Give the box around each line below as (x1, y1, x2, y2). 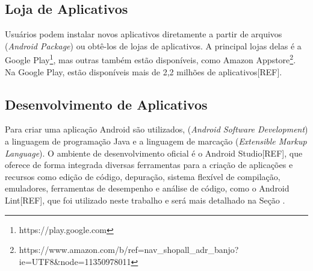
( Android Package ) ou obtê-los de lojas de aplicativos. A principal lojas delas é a (5, 39, 302, 52)
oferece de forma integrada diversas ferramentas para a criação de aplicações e (5, 158, 293, 171)
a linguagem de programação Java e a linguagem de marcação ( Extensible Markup (5, 135, 307, 148)
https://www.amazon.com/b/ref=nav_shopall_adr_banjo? (19, 243, 239, 256)
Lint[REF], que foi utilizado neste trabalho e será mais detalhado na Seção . (5, 194, 285, 206)
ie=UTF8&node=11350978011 (19, 255, 131, 267)
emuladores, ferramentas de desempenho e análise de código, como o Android (5, 182, 290, 195)
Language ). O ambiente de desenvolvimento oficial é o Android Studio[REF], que (5, 146, 303, 159)
